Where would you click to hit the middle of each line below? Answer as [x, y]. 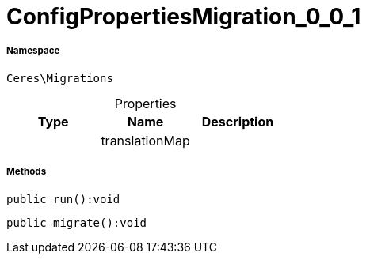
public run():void [63, 199]
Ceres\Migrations [60, 78]
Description [238, 121]
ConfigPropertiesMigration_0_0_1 [184, 17]
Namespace [33, 51]
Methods [27, 172]
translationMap [145, 140]
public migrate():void [77, 222]
